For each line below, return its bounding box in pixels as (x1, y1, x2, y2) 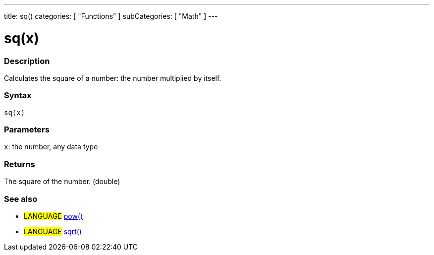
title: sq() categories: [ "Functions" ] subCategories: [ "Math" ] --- (4, 12, 218, 20)
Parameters (4, 125, 50, 134)
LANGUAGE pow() (24, 211, 83, 220)
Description (4, 56, 50, 66)
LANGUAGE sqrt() (24, 227, 82, 236)
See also (4, 193, 38, 204)
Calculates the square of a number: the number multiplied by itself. (4, 73, 221, 82)
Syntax (4, 90, 32, 101)
